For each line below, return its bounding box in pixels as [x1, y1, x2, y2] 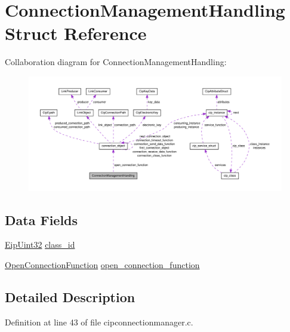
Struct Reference [5, 21, 147, 45]
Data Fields [5, 210, 78, 229]
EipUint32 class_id [5, 238, 75, 251]
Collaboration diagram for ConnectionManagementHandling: [5, 56, 227, 68]
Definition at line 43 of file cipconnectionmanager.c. [5, 315, 193, 328]
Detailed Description [5, 287, 135, 306]
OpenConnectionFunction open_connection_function [5, 259, 200, 270]
